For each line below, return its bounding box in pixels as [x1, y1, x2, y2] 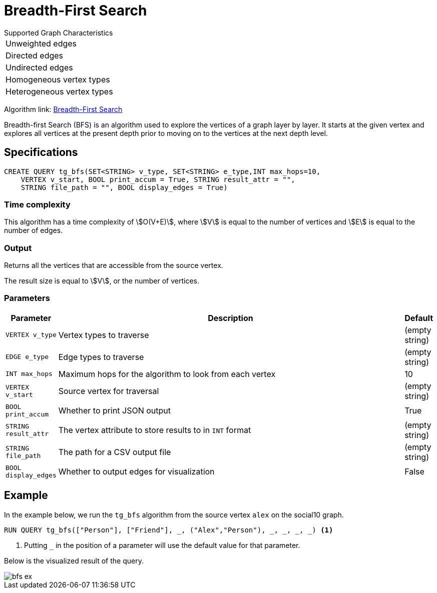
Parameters [4, 293, 50, 303]
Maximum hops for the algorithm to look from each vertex [58, 368, 276, 379]
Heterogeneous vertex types [6, 86, 113, 96]
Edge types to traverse [58, 351, 144, 362]
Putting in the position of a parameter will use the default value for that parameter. [24, 540, 300, 549]
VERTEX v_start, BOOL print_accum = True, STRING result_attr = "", [21, 175, 295, 183]
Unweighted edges [6, 38, 77, 48]
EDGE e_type [6, 353, 49, 361]
